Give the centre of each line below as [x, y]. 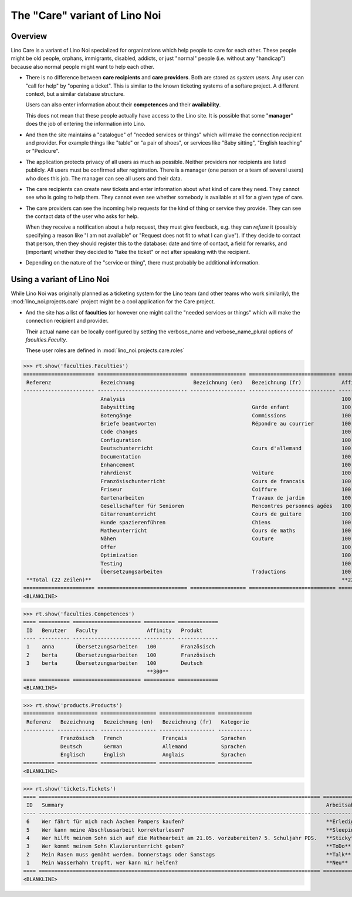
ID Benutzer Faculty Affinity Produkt [115, 630]
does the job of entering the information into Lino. [86, 124]
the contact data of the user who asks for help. [82, 216]
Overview [29, 36]
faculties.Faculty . [46, 339]
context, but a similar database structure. [75, 94]
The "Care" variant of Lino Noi [86, 15]
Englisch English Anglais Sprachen [153, 755]
